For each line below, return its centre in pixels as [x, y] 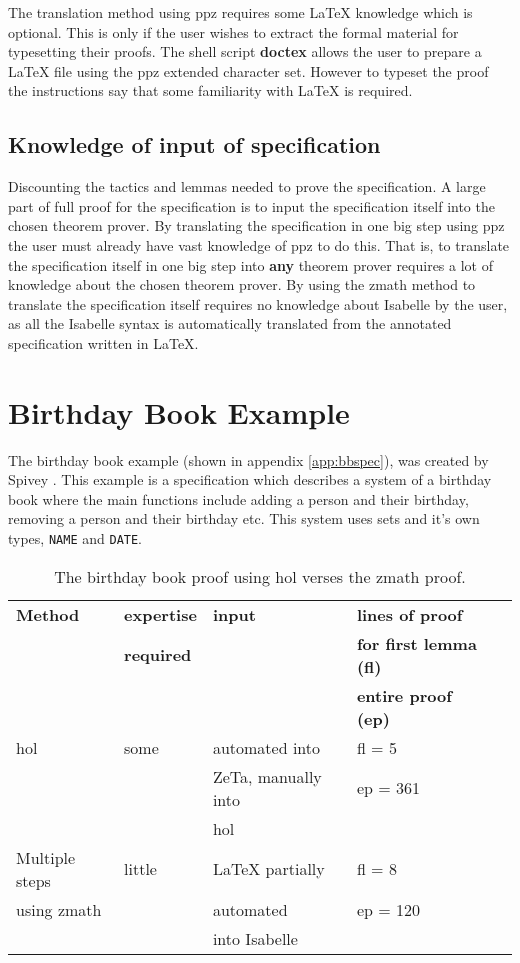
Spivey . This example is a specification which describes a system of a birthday [250, 479]
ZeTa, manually [267, 776]
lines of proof [409, 614]
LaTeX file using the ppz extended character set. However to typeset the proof [248, 70]
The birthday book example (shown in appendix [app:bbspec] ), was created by [248, 459]
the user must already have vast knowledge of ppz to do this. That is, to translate [259, 244]
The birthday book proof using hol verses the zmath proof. [260, 576]
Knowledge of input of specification [194, 144]
